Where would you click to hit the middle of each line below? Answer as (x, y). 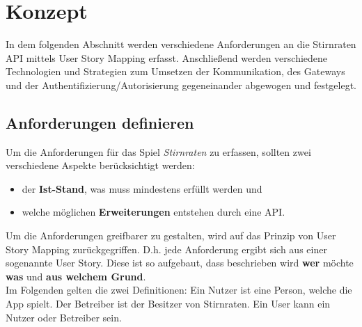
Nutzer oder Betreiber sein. (64, 317)
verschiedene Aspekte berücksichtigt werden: (100, 165)
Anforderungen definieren (100, 122)
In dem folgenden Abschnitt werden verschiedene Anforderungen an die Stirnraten (181, 44)
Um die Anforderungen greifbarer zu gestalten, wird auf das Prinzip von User (171, 236)
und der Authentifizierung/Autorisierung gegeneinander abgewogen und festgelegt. (181, 85)
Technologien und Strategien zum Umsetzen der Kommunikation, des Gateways (175, 71)
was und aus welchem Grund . (76, 276)
